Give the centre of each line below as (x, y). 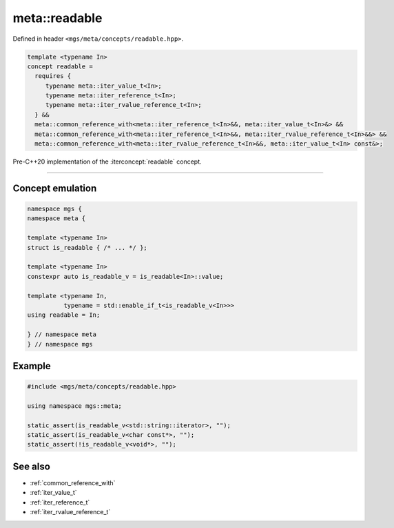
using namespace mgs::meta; (74, 406)
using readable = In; (64, 315)
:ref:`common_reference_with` (73, 482)
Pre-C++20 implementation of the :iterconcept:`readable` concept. (107, 162)
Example (32, 366)
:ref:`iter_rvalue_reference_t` (70, 512)
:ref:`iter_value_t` (53, 493)
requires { (53, 76)
